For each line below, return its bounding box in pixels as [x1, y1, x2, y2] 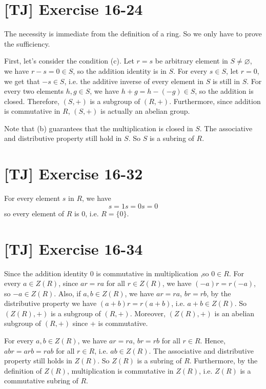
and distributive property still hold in [4, 133, 122, 144]
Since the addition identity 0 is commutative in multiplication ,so [4, 268, 209, 278]
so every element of [4, 208, 65, 218]
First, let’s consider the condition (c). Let [4, 55, 134, 66]
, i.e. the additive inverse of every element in [64, 75, 204, 86]
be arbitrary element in [155, 55, 228, 66]
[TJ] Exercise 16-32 [4, 163, 143, 184]
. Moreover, [130, 308, 166, 318]
